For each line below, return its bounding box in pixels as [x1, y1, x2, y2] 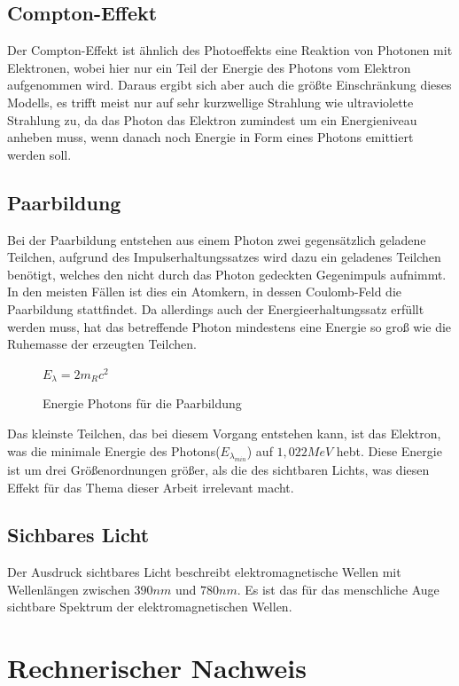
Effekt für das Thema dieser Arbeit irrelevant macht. [7, 477, 294, 496]
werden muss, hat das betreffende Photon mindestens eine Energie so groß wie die [7, 317, 452, 335]
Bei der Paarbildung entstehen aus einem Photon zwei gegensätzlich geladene [7, 230, 426, 248]
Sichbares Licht [7, 521, 150, 548]
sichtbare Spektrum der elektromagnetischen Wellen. [7, 597, 292, 616]
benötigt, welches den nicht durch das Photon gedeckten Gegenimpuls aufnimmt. [7, 264, 447, 283]
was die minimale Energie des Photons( [7, 441, 221, 460]
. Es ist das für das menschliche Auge [237, 580, 440, 598]
